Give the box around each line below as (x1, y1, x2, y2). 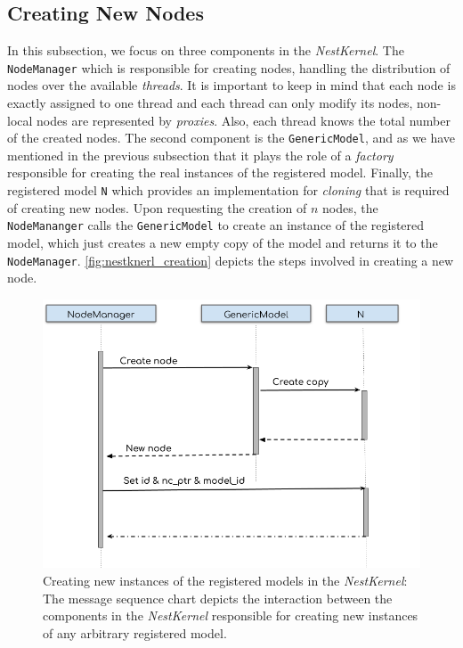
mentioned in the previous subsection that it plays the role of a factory (7, 145, 394, 164)
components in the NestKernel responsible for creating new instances (43, 606, 418, 625)
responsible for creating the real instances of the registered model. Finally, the (7, 163, 433, 182)
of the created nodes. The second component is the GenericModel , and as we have (7, 128, 456, 147)
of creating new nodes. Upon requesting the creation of (7, 198, 307, 217)
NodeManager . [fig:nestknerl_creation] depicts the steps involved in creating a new (7, 250, 454, 269)
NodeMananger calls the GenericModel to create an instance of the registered (7, 216, 425, 234)
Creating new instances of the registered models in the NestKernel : (43, 571, 408, 590)
